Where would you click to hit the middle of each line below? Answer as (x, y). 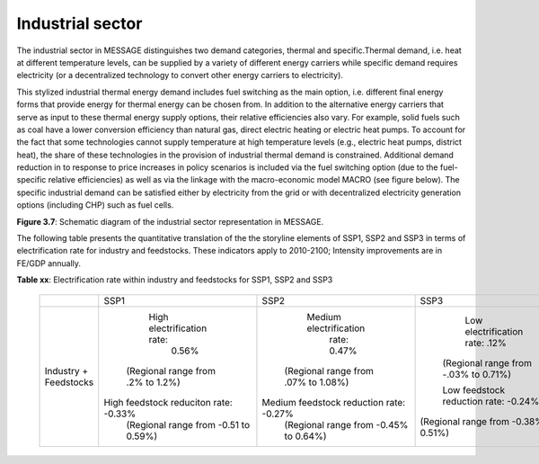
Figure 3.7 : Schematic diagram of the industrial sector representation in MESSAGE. (170, 221)
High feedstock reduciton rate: (168, 402)
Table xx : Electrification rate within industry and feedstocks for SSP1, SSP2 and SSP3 (175, 280)
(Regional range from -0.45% (346, 424)
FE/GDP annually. (49, 263)
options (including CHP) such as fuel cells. (95, 205)
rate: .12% (486, 343)
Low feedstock (474, 389)
